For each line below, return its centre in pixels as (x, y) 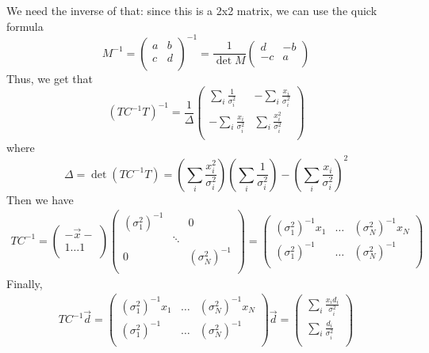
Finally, (25, 283)
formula (25, 26)
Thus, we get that (50, 78)
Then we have (40, 199)
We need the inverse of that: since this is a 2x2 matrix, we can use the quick (192, 10)
